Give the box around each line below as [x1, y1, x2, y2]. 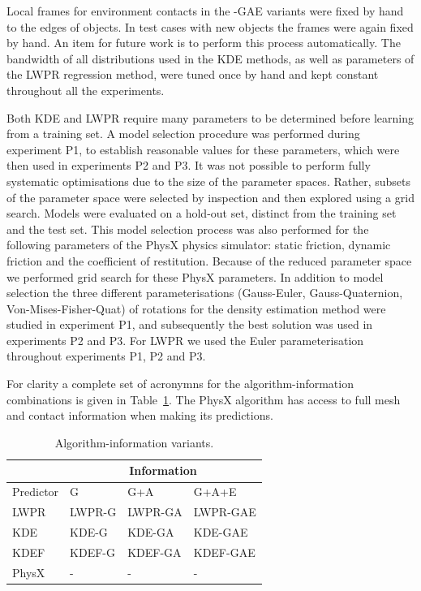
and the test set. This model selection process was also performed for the [6, 220, 369, 237]
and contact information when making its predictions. [6, 407, 273, 424]
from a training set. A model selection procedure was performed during [6, 125, 360, 142]
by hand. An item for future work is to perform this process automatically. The [6, 34, 401, 51]
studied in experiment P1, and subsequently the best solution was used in [6, 316, 373, 333]
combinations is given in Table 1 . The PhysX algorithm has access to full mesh [6, 390, 401, 408]
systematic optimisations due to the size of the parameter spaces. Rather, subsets [6, 172, 411, 189]
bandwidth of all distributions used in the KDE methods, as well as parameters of [6, 50, 415, 67]
